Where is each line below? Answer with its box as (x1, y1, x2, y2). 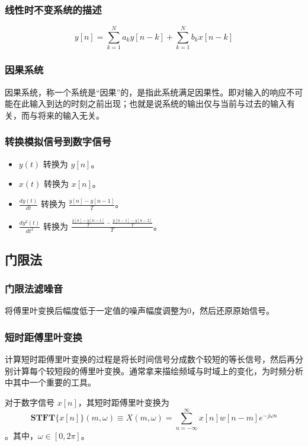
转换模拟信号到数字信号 (5, 134, 111, 149)
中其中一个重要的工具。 (5, 376, 96, 388)
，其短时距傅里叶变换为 (78, 396, 169, 409)
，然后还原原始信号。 (191, 304, 274, 317)
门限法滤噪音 (5, 281, 63, 296)
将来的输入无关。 (37, 109, 104, 121)
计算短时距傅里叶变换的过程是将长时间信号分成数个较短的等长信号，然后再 (5, 353, 295, 365)
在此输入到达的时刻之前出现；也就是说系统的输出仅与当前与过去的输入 (12, 97, 287, 110)
